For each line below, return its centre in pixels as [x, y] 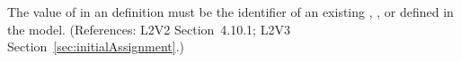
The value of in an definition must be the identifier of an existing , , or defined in [230, 12]
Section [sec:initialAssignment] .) [96, 46]
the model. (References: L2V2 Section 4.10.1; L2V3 [149, 29]
